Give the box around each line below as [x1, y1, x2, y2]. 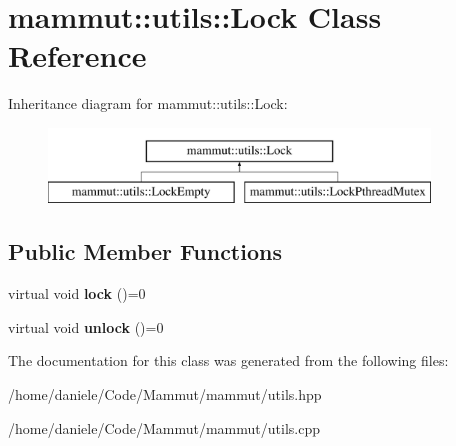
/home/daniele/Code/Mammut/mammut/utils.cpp [8, 417, 320, 438]
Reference [8, 35, 147, 76]
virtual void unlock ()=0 [8, 316, 164, 337]
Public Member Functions [8, 236, 282, 267]
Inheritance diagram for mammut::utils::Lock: [8, 93, 288, 114]
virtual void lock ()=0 [8, 283, 146, 304]
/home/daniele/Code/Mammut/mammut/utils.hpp [8, 384, 322, 405]
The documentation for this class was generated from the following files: [8, 350, 449, 371]
